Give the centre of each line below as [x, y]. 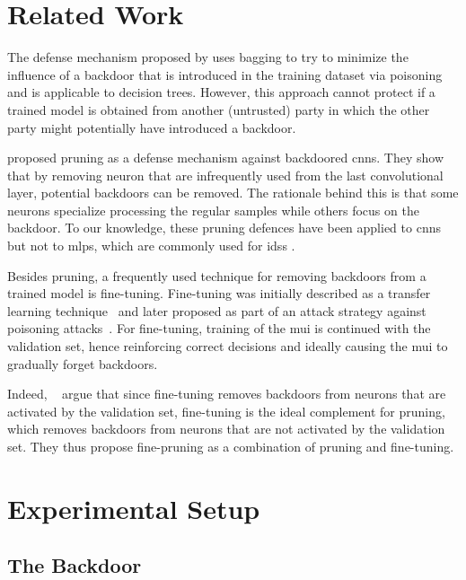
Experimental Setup [134, 508]
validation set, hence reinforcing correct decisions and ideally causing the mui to [228, 346]
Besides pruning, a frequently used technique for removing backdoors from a [217, 275]
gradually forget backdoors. [83, 363]
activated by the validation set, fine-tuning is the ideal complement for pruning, [226, 411]
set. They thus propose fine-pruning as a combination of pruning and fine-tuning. [231, 446]
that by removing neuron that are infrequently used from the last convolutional [225, 175]
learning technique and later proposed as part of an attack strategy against [217, 310]
